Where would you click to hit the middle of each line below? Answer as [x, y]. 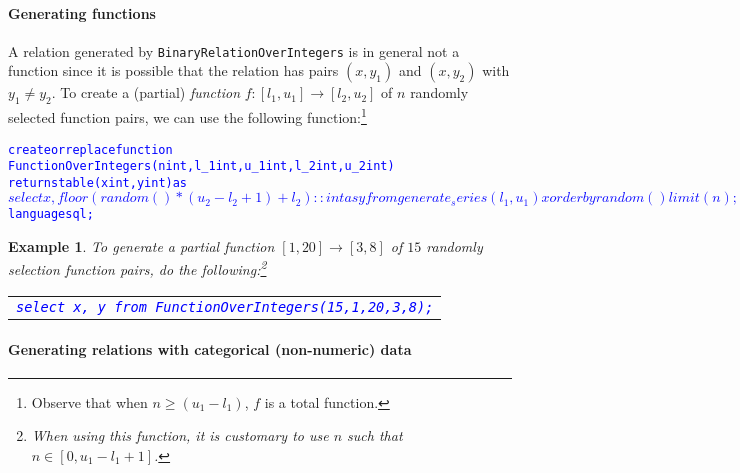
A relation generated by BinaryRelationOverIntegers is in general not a [234, 50]
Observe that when [89, 401]
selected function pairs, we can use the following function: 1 [187, 115]
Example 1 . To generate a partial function [141, 246]
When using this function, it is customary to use [180, 435]
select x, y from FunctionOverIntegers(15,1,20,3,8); [225, 306]
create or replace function [90, 149]
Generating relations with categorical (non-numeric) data [210, 348]
